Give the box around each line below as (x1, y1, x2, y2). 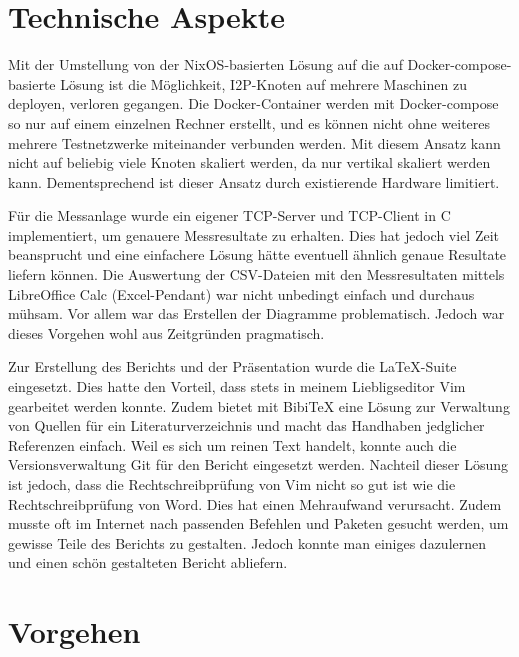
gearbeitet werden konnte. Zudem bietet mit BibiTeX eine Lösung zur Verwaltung (8, 395, 510, 416)
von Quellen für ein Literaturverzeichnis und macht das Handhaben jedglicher (8, 415, 485, 436)
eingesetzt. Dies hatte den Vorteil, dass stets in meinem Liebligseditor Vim (8, 376, 466, 397)
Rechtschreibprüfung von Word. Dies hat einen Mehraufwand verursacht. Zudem (8, 493, 502, 514)
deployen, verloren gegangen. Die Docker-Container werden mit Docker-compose (8, 93, 499, 114)
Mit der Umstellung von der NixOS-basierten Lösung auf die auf (8, 54, 403, 75)
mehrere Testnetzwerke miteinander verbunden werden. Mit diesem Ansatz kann (8, 132, 501, 153)
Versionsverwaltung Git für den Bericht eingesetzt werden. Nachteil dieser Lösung (8, 454, 509, 475)
